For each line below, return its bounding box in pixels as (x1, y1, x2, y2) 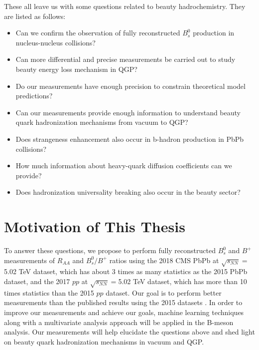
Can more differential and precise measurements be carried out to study (15, 54, 236, 64)
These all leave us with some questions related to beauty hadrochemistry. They (4, 1, 246, 11)
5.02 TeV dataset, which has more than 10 (118, 276, 247, 286)
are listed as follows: (4, 10, 66, 21)
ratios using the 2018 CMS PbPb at (109, 255, 219, 265)
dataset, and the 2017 (4, 276, 70, 286)
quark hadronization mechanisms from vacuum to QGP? (15, 117, 188, 127)
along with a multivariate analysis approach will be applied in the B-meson (4, 317, 234, 327)
